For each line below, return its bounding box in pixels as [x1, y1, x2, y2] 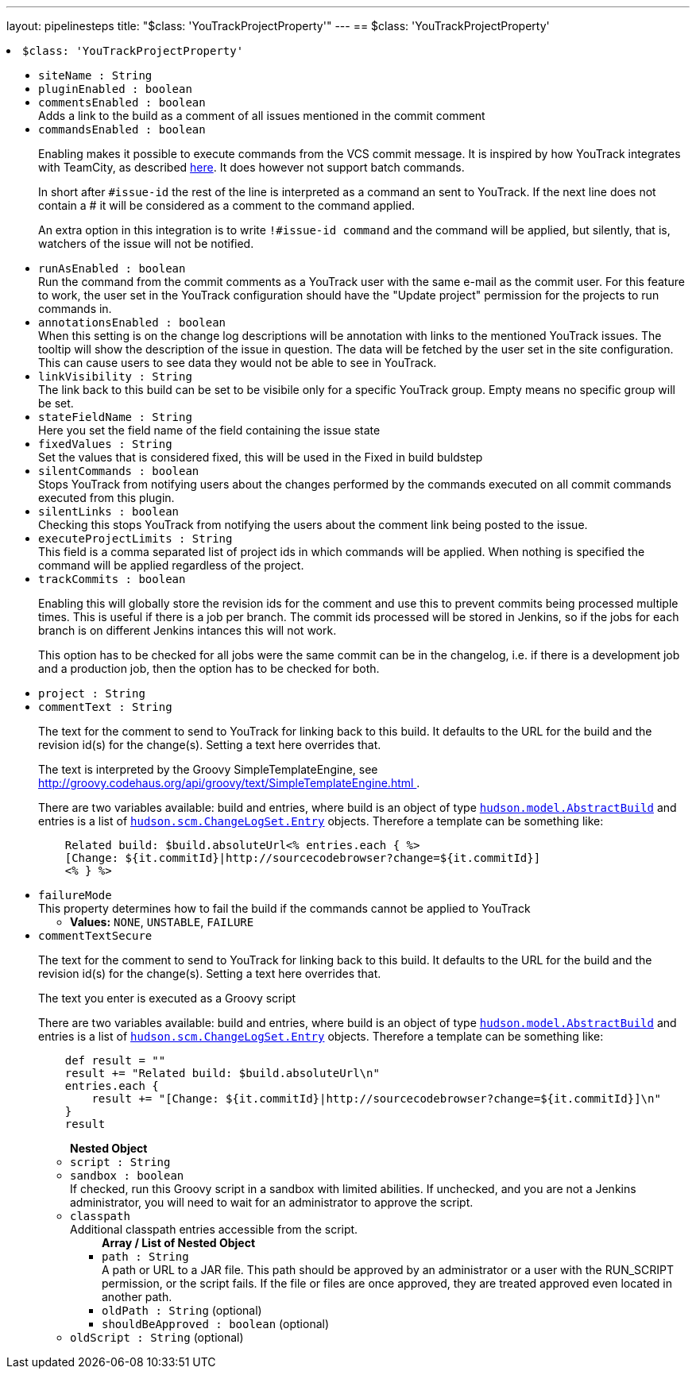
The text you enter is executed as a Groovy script [38, 991, 296, 1005]
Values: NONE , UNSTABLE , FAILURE [70, 915, 254, 929]
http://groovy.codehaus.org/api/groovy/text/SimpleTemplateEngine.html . [38, 776, 420, 790]
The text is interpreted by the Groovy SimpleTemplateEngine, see [38, 763, 378, 776]
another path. [102, 1290, 172, 1304]
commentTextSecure [38, 929, 153, 942]
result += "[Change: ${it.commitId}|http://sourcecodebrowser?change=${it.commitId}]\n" [91, 1092, 661, 1105]
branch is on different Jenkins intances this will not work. [38, 624, 337, 637]
